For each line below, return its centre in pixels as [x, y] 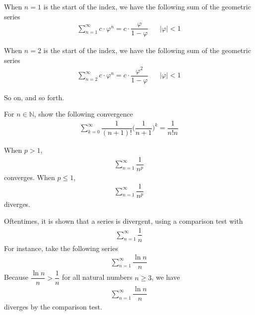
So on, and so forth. [34, 97]
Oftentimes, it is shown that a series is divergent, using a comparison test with [124, 220]
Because [16, 277]
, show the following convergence [83, 114]
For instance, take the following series [61, 248]
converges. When [30, 177]
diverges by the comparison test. [53, 307]
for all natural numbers [97, 277]
